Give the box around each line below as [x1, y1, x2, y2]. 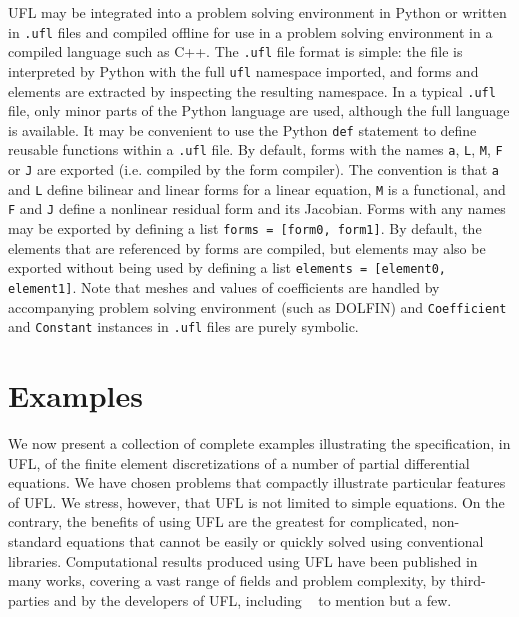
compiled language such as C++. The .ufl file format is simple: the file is [8, 41, 463, 62]
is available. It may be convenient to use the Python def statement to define [8, 119, 477, 140]
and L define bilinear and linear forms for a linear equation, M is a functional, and [8, 178, 506, 199]
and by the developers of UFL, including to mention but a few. [54, 589, 452, 610]
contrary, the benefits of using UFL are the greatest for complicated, [8, 511, 428, 532]
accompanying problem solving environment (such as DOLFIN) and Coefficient [8, 296, 507, 317]
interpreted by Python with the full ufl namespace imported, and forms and [8, 60, 479, 81]
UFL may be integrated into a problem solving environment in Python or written [8, 2, 507, 22]
